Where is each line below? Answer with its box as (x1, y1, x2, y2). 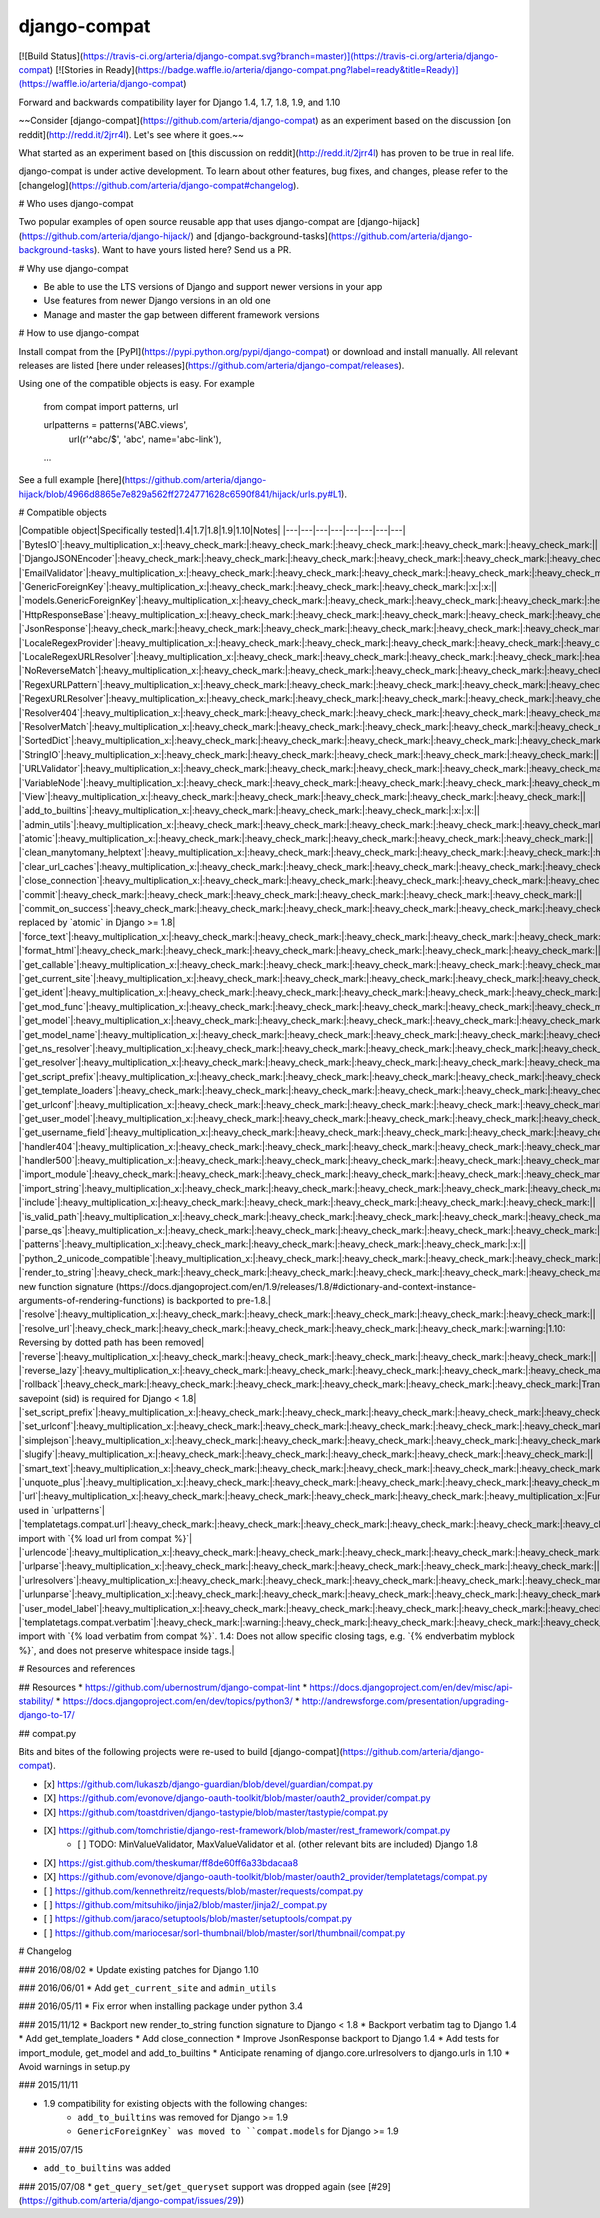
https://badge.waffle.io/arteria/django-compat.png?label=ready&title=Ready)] (137, 63, 459, 75)
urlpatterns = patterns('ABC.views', (43, 419, 189, 431)
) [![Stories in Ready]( (49, 63, 139, 75)
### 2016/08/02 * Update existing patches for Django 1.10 (18, 1963, 259, 1975)
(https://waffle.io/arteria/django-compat (18, 78, 184, 90)
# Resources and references (18, 1663, 136, 1675)
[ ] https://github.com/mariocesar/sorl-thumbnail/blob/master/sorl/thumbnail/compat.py (43, 1926, 406, 1939)
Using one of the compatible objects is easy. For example (18, 378, 255, 390)
